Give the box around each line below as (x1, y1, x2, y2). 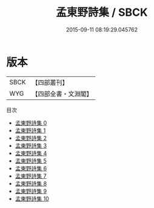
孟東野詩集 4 (15, 149, 47, 156)
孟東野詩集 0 (15, 119, 47, 126)
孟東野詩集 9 (15, 187, 47, 195)
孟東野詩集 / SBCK (56, 5, 148, 19)
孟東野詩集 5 (15, 157, 47, 164)
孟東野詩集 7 (15, 172, 47, 179)
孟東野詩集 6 (15, 164, 47, 172)
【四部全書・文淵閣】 (32, 89, 93, 98)
